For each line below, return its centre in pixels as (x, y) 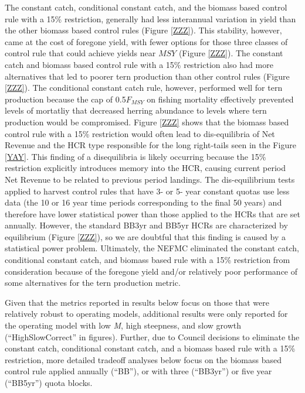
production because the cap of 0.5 (65, 99)
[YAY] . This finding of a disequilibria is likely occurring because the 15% (135, 156)
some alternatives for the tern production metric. (93, 283)
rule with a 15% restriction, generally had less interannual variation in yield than (150, 18)
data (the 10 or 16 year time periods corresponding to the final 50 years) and (143, 202)
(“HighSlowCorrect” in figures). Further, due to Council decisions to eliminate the (152, 336)
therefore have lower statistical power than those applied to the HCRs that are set (152, 213)
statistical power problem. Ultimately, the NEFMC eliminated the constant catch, (152, 248)
